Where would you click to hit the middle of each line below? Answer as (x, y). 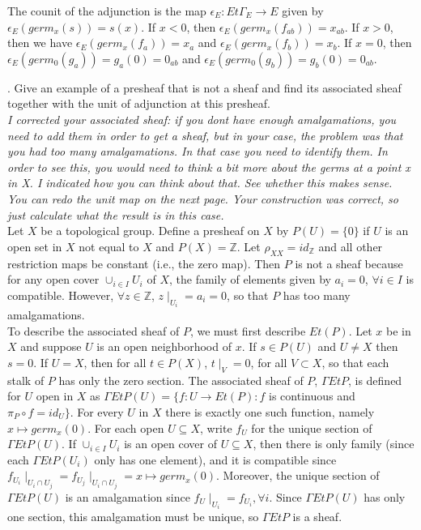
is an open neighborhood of (164, 346)
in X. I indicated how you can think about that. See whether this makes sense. (200, 183)
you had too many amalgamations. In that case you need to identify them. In (198, 151)
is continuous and (312, 396)
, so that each (355, 362)
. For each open (126, 427)
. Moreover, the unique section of (298, 475)
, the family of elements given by (250, 279)
